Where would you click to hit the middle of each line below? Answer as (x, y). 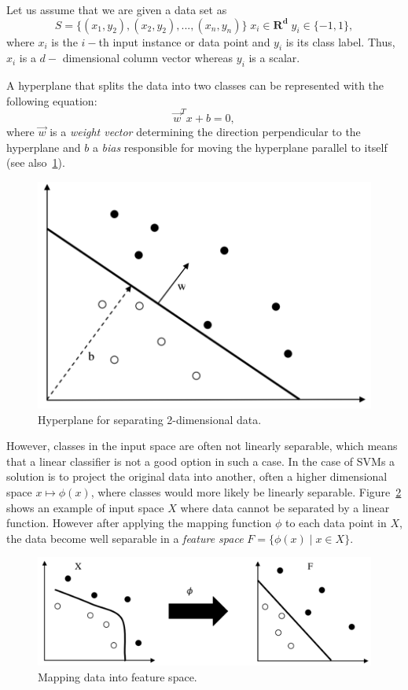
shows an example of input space (85, 507)
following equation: (52, 100)
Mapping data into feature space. (118, 676)
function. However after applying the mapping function (139, 523)
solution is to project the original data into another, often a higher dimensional (197, 476)
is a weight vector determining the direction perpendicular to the (205, 132)
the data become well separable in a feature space (125, 538)
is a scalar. (274, 58)
